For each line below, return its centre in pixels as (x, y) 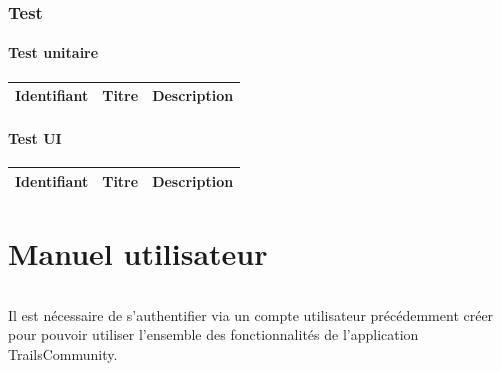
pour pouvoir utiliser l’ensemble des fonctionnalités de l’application (213, 334)
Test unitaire (53, 52)
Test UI (35, 137)
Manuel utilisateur (138, 252)
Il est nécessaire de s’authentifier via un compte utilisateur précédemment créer (251, 314)
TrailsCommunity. (63, 353)
